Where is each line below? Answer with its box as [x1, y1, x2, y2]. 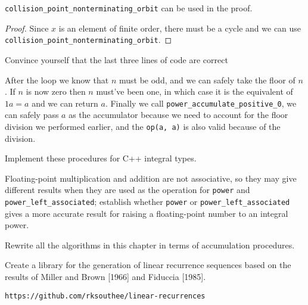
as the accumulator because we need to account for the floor [69, 108, 288, 121]
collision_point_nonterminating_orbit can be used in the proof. [5, 2, 253, 14]
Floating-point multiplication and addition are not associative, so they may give [5, 172, 297, 184]
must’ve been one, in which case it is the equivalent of [96, 85, 293, 98]
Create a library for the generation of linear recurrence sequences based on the [5, 259, 291, 271]
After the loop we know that [5, 73, 109, 86]
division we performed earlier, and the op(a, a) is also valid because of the [5, 120, 281, 132]
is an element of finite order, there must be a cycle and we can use [58, 21, 301, 34]
